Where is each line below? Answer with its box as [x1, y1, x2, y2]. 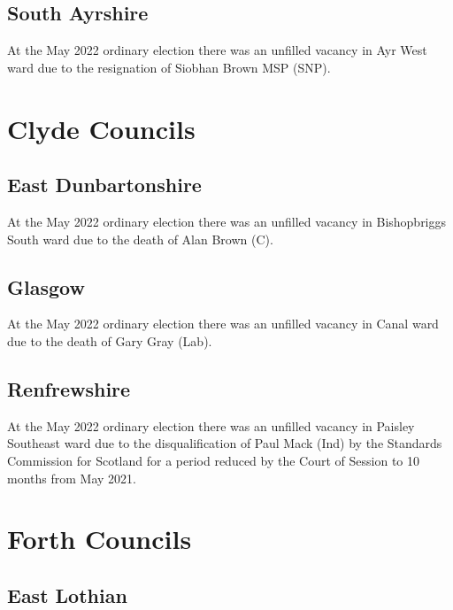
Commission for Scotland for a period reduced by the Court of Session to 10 [7, 451, 420, 469]
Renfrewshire [7, 374, 131, 402]
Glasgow [7, 273, 85, 300]
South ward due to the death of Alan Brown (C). [7, 229, 273, 248]
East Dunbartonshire [7, 171, 202, 198]
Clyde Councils [7, 110, 196, 146]
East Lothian [7, 581, 127, 608]
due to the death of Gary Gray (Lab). [7, 331, 212, 350]
